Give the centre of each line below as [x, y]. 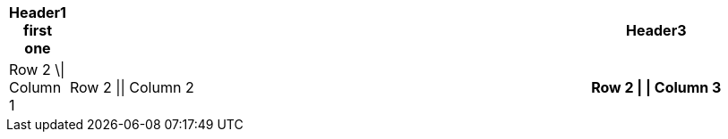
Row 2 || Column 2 [132, 87]
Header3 [656, 30]
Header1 [38, 12]
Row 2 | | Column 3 [656, 87]
